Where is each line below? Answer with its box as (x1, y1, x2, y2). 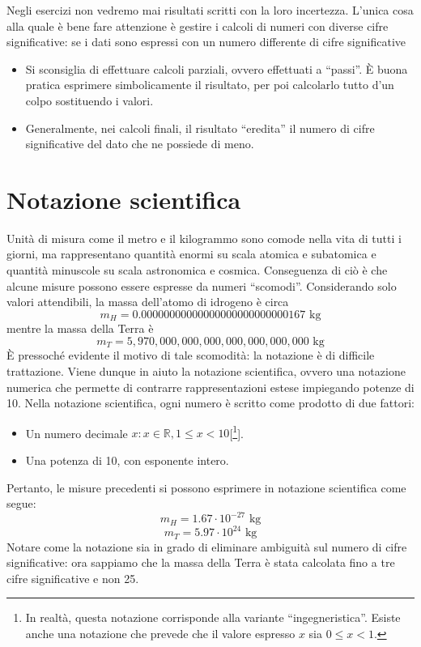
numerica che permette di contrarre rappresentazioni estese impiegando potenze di (6, 378, 415, 395)
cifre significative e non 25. (6, 569, 139, 586)
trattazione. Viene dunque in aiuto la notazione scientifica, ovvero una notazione (6, 362, 406, 379)
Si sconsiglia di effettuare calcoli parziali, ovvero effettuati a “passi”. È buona (25, 60, 408, 77)
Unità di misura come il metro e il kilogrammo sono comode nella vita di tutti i (6, 229, 402, 246)
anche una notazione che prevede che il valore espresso (25, 625, 296, 642)
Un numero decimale (25, 424, 128, 441)
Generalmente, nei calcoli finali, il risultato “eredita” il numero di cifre (25, 119, 375, 136)
